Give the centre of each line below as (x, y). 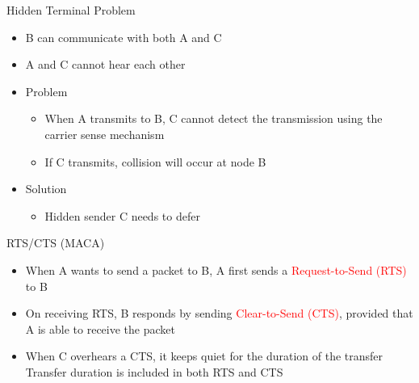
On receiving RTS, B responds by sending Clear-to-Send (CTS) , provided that (219, 313)
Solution (46, 189)
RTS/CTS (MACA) (56, 243)
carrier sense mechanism (105, 134)
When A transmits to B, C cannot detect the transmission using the (214, 118)
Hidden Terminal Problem (71, 10)
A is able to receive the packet (100, 328)
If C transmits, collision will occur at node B (155, 161)
